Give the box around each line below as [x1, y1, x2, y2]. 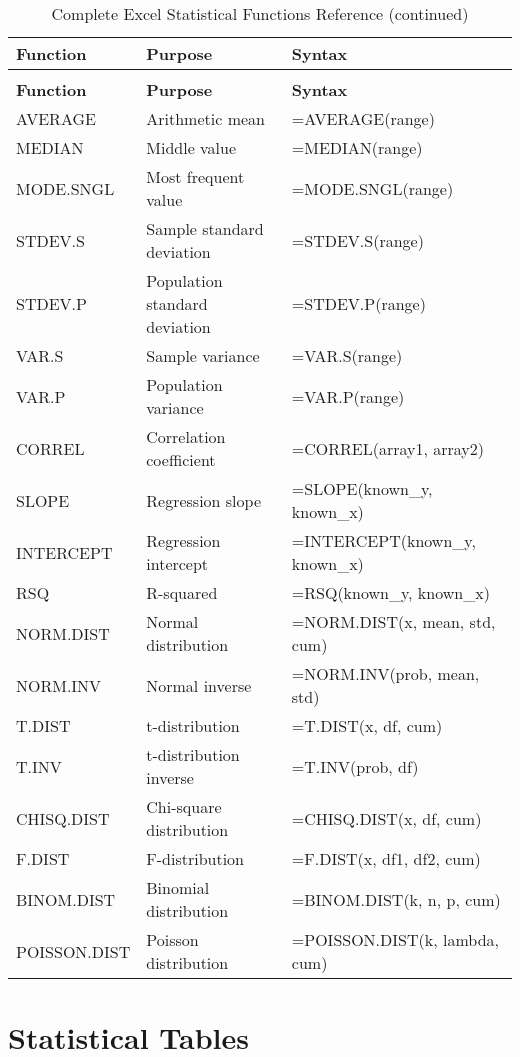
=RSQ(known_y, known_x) [291, 581, 490, 604]
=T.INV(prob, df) [291, 754, 419, 778]
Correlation [146, 425, 226, 448]
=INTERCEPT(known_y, [291, 529, 476, 552]
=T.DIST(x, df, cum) [291, 714, 443, 737]
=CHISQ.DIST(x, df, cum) [291, 806, 482, 830]
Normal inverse [146, 673, 252, 697]
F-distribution [146, 847, 244, 870]
